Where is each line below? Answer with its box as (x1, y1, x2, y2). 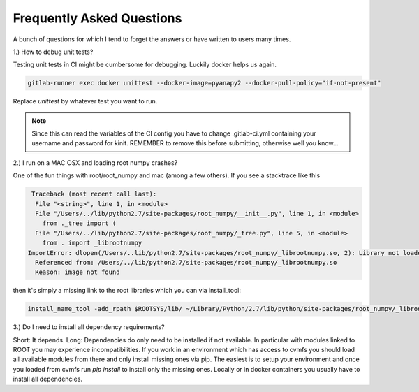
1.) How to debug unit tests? (13, 48, 94, 56)
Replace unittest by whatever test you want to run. (13, 97, 158, 106)
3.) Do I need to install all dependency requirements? (13, 323, 165, 331)
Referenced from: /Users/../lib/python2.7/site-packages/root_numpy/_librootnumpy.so (35, 259, 337, 266)
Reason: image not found (35, 268, 120, 276)
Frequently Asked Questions (13, 10, 182, 26)
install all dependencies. (13, 375, 83, 384)
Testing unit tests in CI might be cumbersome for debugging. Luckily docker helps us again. (13, 60, 277, 69)
